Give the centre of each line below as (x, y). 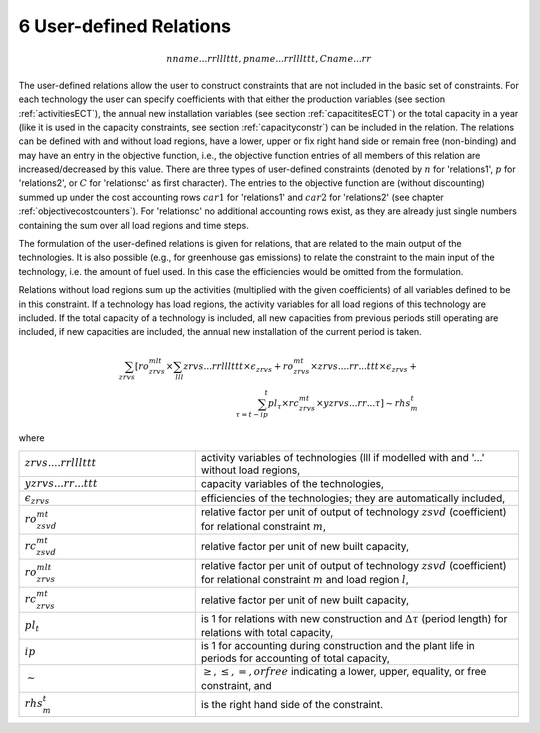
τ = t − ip (252, 415)
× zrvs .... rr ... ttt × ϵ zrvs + (363, 367)
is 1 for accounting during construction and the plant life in (337, 646)
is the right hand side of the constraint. (292, 704)
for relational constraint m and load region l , (304, 579)
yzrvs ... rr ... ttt (61, 483)
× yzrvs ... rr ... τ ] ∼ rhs (363, 403)
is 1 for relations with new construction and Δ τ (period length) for (354, 618)
